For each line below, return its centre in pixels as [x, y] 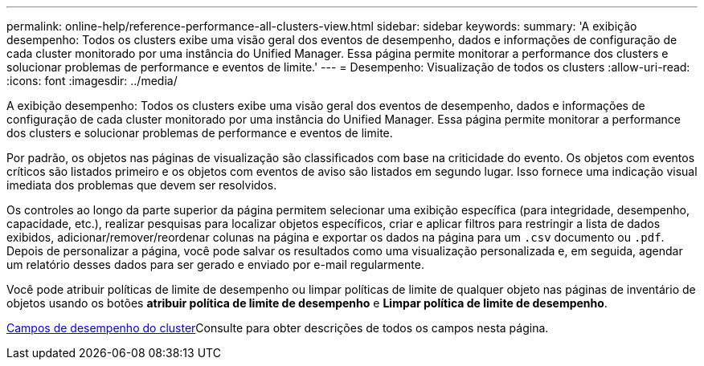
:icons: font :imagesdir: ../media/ [92, 81]
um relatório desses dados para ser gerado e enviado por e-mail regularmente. [215, 264]
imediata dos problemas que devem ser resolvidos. [142, 185]
